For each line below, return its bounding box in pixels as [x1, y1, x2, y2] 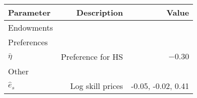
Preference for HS [61, 51, 123, 62]
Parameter [8, 7, 51, 18]
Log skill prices [70, 80, 123, 91]
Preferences [8, 36, 48, 48]
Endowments [8, 22, 53, 33]
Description [76, 7, 123, 18]
